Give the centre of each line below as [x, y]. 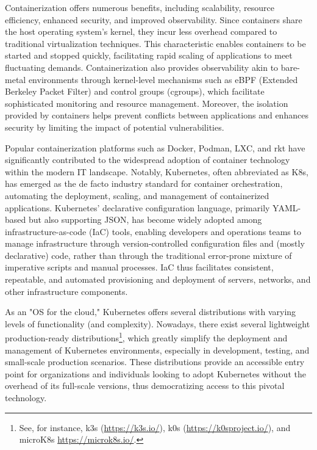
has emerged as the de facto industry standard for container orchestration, [144, 183]
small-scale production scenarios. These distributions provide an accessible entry [155, 362]
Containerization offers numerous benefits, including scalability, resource [140, 7]
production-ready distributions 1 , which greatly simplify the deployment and [146, 337]
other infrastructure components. [66, 291]
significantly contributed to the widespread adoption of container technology [148, 160]
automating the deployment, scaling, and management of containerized [137, 195]
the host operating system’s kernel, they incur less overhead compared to [141, 31]
